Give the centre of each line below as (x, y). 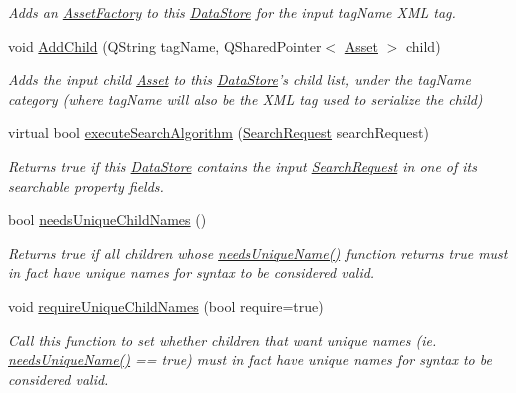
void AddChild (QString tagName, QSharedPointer (165, 45)
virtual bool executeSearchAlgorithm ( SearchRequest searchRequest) (218, 132)
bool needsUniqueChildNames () (107, 219)
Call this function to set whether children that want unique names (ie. (222, 339)
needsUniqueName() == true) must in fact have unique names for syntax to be (250, 359)
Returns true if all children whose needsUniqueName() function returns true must (258, 252)
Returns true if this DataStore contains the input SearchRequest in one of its (242, 165)
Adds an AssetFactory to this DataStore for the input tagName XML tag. (232, 12)
